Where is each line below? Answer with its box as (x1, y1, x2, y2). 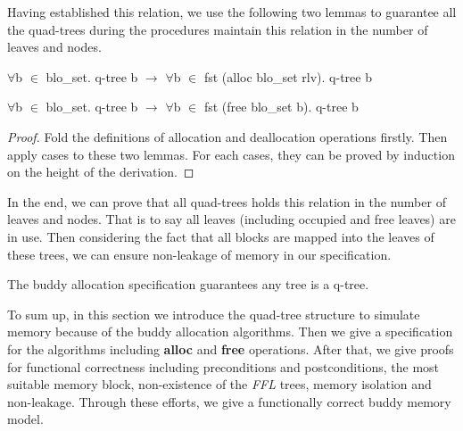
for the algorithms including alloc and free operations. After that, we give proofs (7, 339, 454, 358)
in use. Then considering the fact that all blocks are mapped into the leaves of (7, 227, 434, 245)
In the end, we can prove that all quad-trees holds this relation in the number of (7, 192, 446, 211)
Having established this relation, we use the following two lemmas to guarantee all (7, 3, 457, 21)
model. (7, 410, 44, 428)
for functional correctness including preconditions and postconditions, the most (7, 357, 440, 376)
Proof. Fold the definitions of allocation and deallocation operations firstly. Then (7, 127, 448, 145)
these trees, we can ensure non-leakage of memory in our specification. (7, 245, 392, 263)
